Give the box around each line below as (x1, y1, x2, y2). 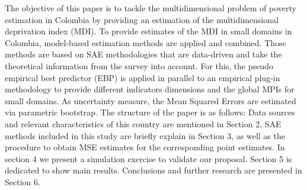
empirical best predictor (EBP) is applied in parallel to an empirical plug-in (5, 71, 280, 83)
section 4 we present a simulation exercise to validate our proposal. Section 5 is (5, 152, 292, 165)
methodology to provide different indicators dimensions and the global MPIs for (5, 83, 295, 95)
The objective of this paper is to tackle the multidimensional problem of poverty (5, 2, 296, 14)
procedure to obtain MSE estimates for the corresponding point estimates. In (5, 141, 285, 153)
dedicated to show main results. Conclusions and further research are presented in (5, 164, 302, 176)
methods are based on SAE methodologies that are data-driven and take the (5, 48, 282, 60)
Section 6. (5, 175, 40, 188)
